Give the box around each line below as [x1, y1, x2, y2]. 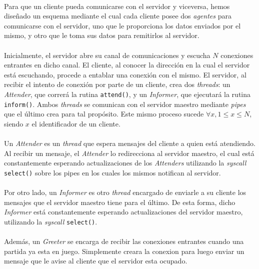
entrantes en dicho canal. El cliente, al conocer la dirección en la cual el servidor [4, 59, 250, 70]
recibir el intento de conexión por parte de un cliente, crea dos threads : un [4, 79, 230, 89]
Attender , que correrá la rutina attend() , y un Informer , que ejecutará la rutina [4, 88, 251, 99]
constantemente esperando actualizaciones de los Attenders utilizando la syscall [4, 157, 246, 168]
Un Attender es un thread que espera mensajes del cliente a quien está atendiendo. [4, 138, 255, 148]
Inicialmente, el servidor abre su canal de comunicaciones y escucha [4, 49, 210, 60]
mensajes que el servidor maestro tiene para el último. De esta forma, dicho [4, 196, 235, 207]
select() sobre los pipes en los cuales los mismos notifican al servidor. [4, 167, 221, 177]
